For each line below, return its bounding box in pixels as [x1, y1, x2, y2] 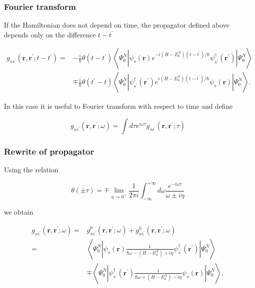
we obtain [4, 207, 33, 217]
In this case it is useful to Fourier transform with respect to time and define [4, 101, 233, 111]
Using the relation [4, 164, 59, 175]
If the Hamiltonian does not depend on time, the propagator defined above [4, 20, 229, 30]
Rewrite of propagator [4, 145, 95, 157]
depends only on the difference [4, 29, 96, 39]
